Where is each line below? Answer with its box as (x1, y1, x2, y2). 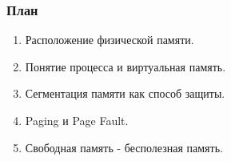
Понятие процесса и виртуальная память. (25, 58, 226, 74)
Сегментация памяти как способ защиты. (25, 85, 225, 102)
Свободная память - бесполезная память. (25, 139, 223, 155)
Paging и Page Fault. (25, 112, 129, 128)
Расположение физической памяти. (25, 31, 194, 48)
